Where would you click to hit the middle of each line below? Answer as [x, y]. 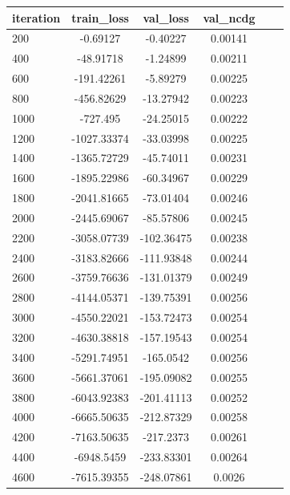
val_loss [166, 17]
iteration [36, 17]
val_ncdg [229, 17]
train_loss [100, 17]
